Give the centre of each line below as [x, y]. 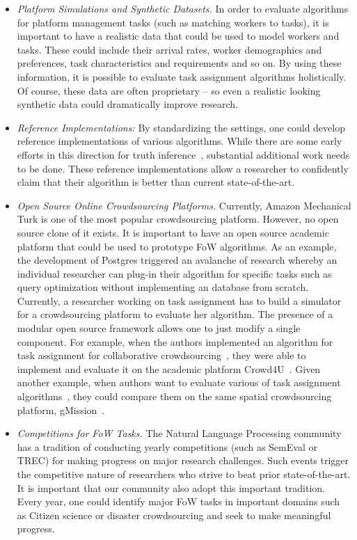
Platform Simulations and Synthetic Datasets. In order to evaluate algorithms [183, 8]
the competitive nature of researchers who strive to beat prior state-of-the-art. [184, 474]
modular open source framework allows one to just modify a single [159, 328]
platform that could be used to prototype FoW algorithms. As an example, [177, 246]
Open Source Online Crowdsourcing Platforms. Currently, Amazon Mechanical [184, 205]
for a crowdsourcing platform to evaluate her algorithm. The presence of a [175, 314]
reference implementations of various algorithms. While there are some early [180, 141]
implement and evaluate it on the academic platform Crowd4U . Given [169, 368]
